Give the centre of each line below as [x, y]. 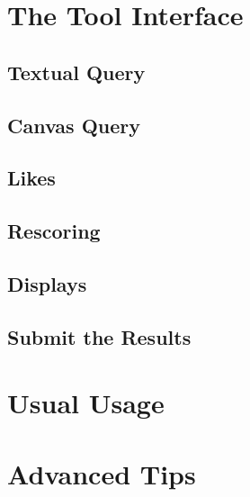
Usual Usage [86, 403]
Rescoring [54, 231]
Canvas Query [74, 125]
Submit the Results [99, 336]
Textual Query [76, 72]
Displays [47, 283]
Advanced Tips [102, 473]
